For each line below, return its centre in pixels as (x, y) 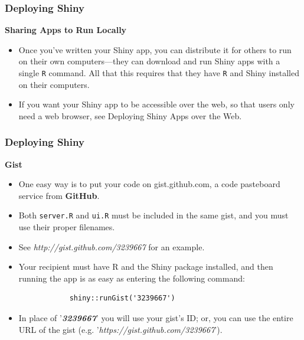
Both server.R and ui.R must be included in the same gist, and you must (153, 215)
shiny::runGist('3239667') (122, 298)
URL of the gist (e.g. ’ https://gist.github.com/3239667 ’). (120, 329)
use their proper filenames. (67, 227)
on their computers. (54, 84)
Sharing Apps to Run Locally (66, 30)
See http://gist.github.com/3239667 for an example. (112, 246)
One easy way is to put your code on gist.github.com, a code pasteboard (149, 184)
